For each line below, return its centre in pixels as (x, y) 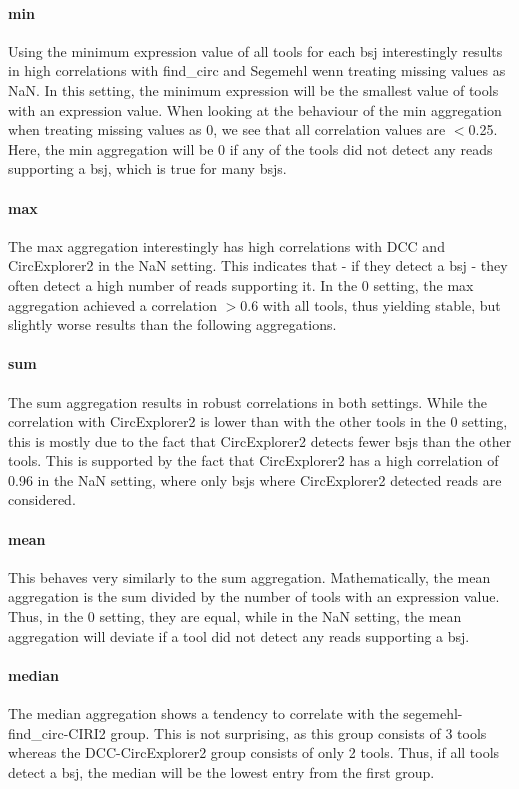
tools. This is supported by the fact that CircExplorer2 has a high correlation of (253, 460)
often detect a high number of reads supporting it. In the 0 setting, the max (241, 284)
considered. (42, 499)
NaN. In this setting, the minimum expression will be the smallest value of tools (253, 89)
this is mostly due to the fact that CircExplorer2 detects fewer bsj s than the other (260, 440)
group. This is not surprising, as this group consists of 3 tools (298, 732)
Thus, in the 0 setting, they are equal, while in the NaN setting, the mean (235, 616)
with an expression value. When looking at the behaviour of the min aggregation (255, 109)
